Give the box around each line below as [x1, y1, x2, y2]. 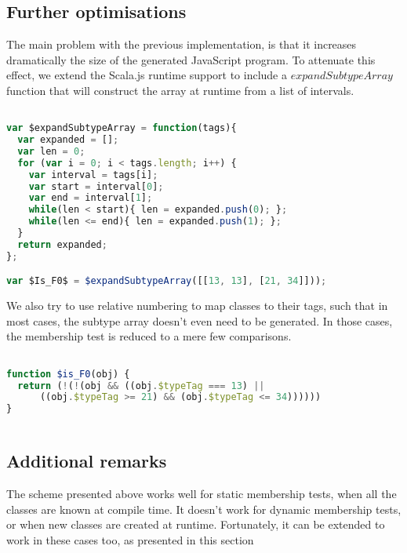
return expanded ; [17, 238, 107, 250]
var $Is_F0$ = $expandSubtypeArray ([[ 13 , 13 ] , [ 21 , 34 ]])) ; [6, 275, 327, 287]
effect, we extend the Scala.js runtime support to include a [6, 67, 287, 83]
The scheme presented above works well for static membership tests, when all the [6, 486, 397, 502]
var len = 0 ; [17, 145, 85, 157]
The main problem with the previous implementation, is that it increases [6, 36, 357, 53]
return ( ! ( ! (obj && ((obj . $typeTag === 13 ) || [17, 380, 265, 391]
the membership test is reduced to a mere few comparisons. [6, 328, 292, 344]
